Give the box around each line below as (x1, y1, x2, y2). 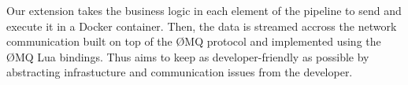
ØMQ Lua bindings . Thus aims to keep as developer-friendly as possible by (6, 48, 369, 65)
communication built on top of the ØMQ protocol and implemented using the (6, 33, 381, 50)
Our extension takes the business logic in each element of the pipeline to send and (6, 2, 402, 18)
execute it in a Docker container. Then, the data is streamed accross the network (6, 17, 397, 34)
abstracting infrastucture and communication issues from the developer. (6, 64, 353, 80)
